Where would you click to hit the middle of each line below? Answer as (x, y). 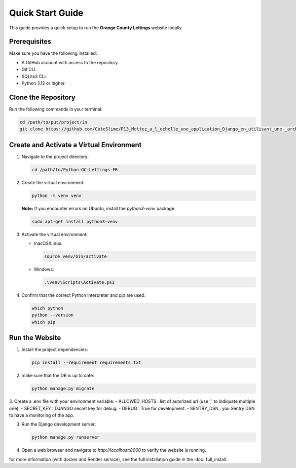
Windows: (44, 270)
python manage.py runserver (66, 437)
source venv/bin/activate (75, 256)
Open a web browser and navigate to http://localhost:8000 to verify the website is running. (114, 450)
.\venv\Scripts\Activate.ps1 (79, 282)
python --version (53, 315)
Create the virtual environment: (53, 182)
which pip (44, 322)
